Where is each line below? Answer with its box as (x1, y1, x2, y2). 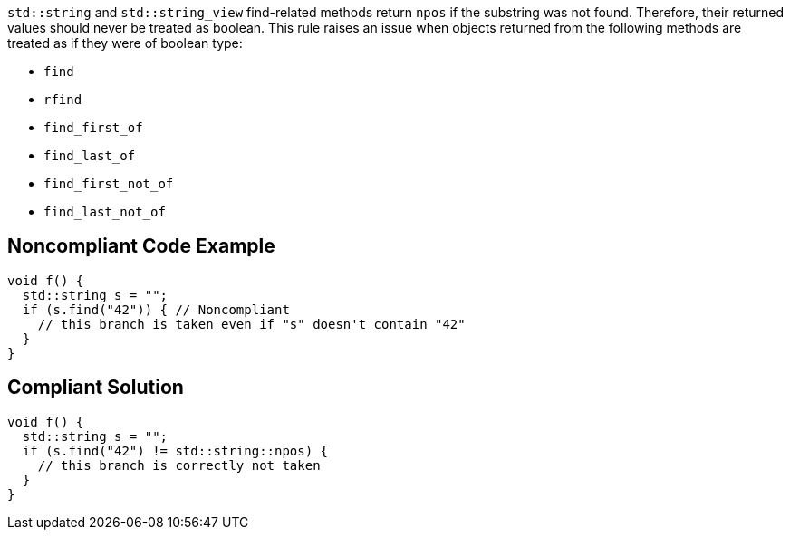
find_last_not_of (43, 205, 166, 219)
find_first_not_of (43, 177, 174, 191)
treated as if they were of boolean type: (7, 35, 243, 51)
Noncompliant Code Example (7, 235, 275, 258)
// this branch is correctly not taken (37, 457, 321, 473)
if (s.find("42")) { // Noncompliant (22, 302, 290, 317)
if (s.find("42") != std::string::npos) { (22, 443, 329, 458)
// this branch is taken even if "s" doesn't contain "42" (37, 316, 466, 331)
